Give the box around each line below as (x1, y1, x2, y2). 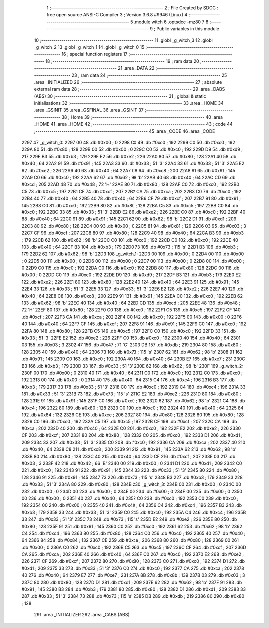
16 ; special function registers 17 (61, 51, 128, 57)
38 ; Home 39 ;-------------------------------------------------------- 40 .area (61, 114, 223, 120)
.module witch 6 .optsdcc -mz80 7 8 (134, 19, 209, 25)
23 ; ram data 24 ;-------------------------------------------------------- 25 (71, 72, 227, 78)
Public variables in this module (156, 26, 219, 32)
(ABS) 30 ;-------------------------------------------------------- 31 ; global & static (34, 93, 206, 99)
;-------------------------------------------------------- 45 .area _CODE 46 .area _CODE (34, 128, 215, 134)
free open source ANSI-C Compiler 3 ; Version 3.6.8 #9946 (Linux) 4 (46, 12, 188, 18)
